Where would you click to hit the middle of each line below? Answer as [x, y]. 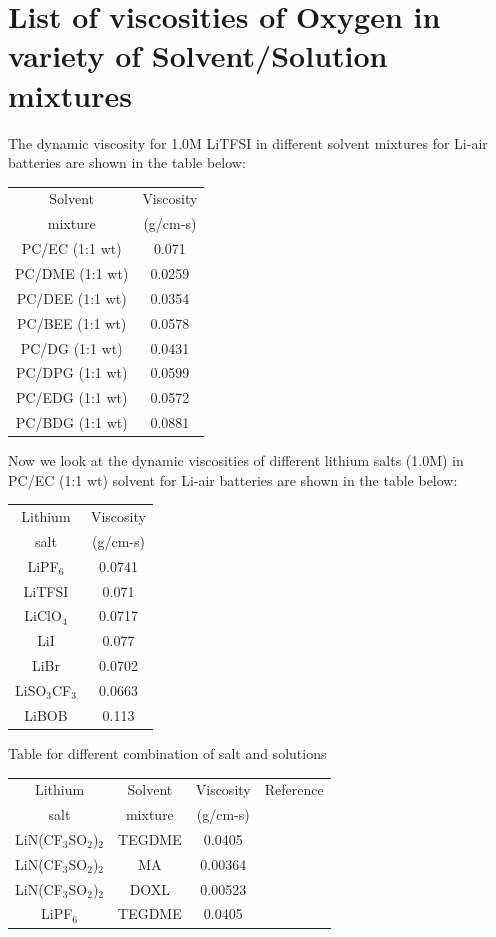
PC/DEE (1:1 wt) [71, 297]
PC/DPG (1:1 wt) [71, 372]
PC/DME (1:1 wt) [72, 272]
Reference [294, 789]
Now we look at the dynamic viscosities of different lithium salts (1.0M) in [236, 460]
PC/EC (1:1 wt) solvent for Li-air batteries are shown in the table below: [233, 479]
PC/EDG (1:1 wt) [71, 397]
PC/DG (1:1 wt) [71, 347]
